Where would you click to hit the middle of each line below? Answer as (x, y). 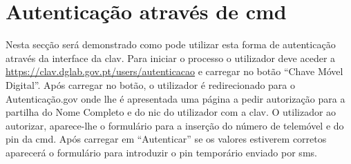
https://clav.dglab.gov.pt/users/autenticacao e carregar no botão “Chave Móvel (174, 71)
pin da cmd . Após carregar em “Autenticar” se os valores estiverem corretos (166, 139)
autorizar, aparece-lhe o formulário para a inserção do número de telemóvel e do (175, 125)
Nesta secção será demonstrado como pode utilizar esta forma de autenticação (171, 44)
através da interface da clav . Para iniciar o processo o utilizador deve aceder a (171, 58)
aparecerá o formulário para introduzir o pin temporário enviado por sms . (161, 152)
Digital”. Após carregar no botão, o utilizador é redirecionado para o (151, 84)
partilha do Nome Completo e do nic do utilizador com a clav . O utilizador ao (171, 112)
